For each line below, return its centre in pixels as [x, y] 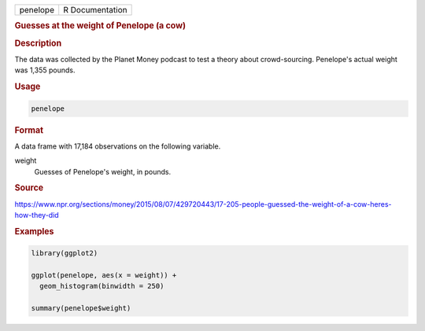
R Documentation [95, 10]
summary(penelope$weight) [81, 308]
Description [38, 43]
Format [29, 130]
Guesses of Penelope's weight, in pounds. [103, 171]
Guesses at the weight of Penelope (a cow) [100, 26]
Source [29, 188]
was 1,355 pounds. [45, 70]
